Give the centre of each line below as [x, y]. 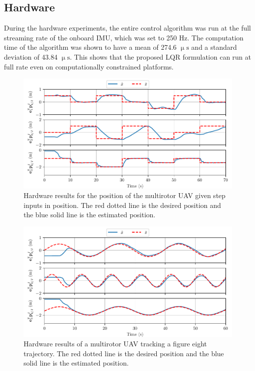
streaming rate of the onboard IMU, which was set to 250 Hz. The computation [124, 37]
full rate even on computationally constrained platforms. [89, 66]
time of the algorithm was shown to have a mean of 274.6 [90, 47]
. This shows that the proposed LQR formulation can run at [160, 56]
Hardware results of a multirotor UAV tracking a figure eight [115, 344]
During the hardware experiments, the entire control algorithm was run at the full [127, 28]
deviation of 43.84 [31, 56]
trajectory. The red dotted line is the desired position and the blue [124, 353]
